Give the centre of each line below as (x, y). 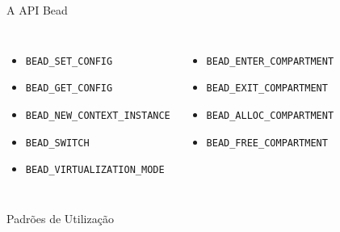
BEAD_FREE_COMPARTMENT (267, 143)
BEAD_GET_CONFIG (69, 89)
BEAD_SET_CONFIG (69, 61)
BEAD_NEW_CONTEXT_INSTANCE (98, 115)
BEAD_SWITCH (57, 143)
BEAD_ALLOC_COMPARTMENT (270, 115)
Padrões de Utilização (60, 218)
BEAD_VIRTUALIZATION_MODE (95, 170)
